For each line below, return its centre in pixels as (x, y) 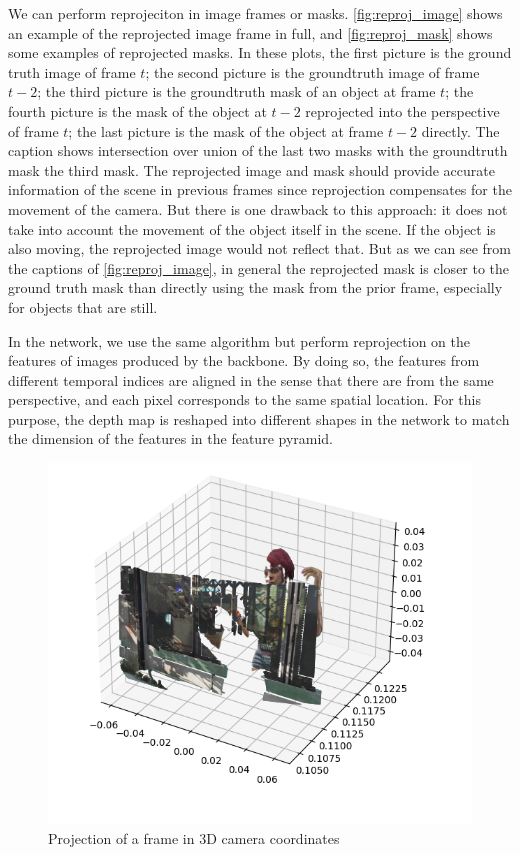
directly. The (460, 130)
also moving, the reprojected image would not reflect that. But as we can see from (259, 248)
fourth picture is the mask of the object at (137, 110)
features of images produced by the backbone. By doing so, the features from (244, 360)
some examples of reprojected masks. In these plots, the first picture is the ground (260, 52)
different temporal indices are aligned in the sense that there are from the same (251, 379)
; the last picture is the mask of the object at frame (226, 130)
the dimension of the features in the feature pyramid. (171, 438)
